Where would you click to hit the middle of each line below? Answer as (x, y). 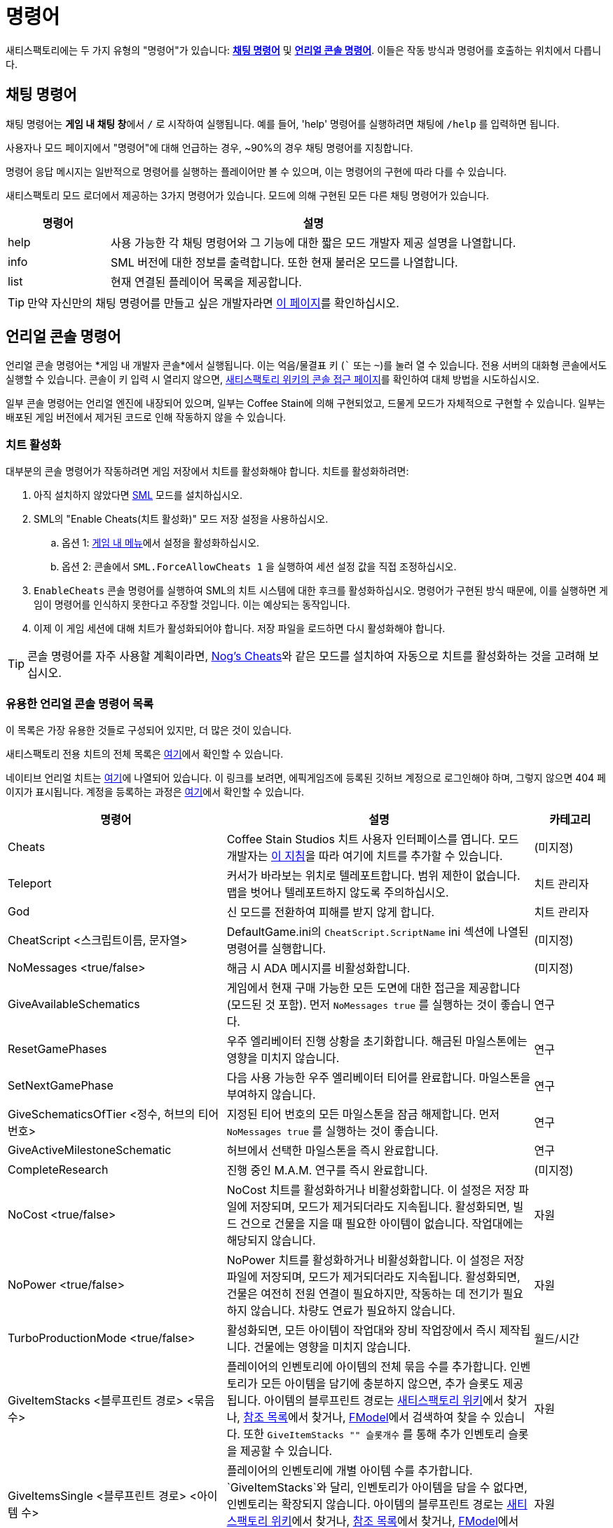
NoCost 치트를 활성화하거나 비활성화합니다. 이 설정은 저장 (371, 1189)
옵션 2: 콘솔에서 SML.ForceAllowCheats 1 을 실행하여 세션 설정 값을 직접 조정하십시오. (259, 567)
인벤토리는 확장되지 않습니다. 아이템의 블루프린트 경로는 (365, 1504)
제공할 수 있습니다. (286, 1450)
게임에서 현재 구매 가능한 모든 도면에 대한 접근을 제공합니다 (373, 987)
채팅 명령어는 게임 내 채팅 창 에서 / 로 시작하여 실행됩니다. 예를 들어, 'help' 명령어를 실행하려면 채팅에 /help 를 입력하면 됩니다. (283, 123)
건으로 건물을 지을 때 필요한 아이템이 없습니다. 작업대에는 (381, 1223)
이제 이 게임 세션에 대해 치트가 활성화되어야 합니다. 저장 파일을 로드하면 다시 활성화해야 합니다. (240, 629)
